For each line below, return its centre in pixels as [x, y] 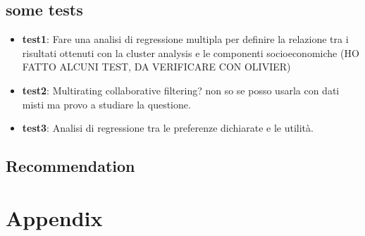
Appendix [54, 217]
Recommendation [70, 166]
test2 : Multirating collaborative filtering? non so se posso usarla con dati [181, 90]
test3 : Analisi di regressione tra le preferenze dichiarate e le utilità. [168, 128]
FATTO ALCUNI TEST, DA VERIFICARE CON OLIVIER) [156, 67]
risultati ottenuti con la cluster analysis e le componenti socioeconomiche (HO [191, 52]
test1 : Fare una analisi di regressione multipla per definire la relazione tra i [185, 39]
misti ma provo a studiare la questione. [106, 104]
